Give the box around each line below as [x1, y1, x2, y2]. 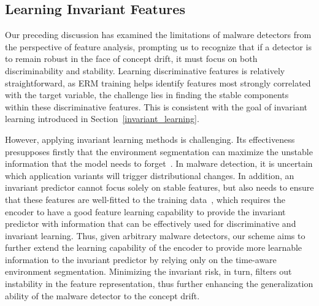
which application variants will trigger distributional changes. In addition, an [5, 169, 294, 182]
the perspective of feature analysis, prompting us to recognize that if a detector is [5, 40, 312, 53]
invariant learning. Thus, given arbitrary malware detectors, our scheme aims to [5, 229, 306, 242]
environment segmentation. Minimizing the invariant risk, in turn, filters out [5, 265, 292, 278]
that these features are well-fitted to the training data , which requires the [5, 193, 285, 205]
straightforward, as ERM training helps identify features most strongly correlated [5, 76, 311, 89]
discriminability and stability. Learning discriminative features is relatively [5, 64, 285, 77]
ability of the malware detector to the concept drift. [5, 289, 200, 302]
